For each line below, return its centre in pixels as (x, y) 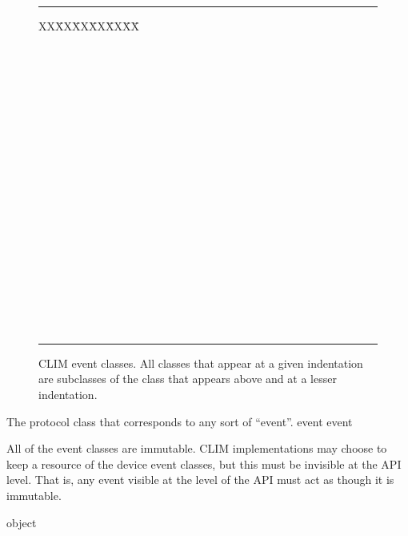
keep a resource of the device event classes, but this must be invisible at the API (204, 463)
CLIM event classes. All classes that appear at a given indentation (201, 363)
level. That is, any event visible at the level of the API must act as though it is (200, 480)
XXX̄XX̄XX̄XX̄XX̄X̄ (89, 26)
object (22, 522)
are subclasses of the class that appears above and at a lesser (188, 379)
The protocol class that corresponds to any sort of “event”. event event (180, 421)
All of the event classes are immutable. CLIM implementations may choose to (197, 448)
